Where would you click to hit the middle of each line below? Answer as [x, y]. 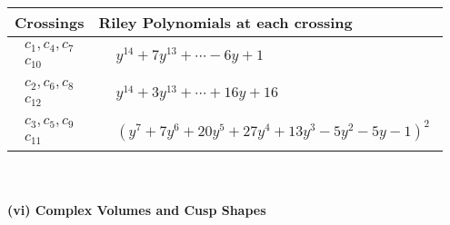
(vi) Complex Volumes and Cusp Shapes [137, 210]
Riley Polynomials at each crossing [225, 22]
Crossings [50, 22]
